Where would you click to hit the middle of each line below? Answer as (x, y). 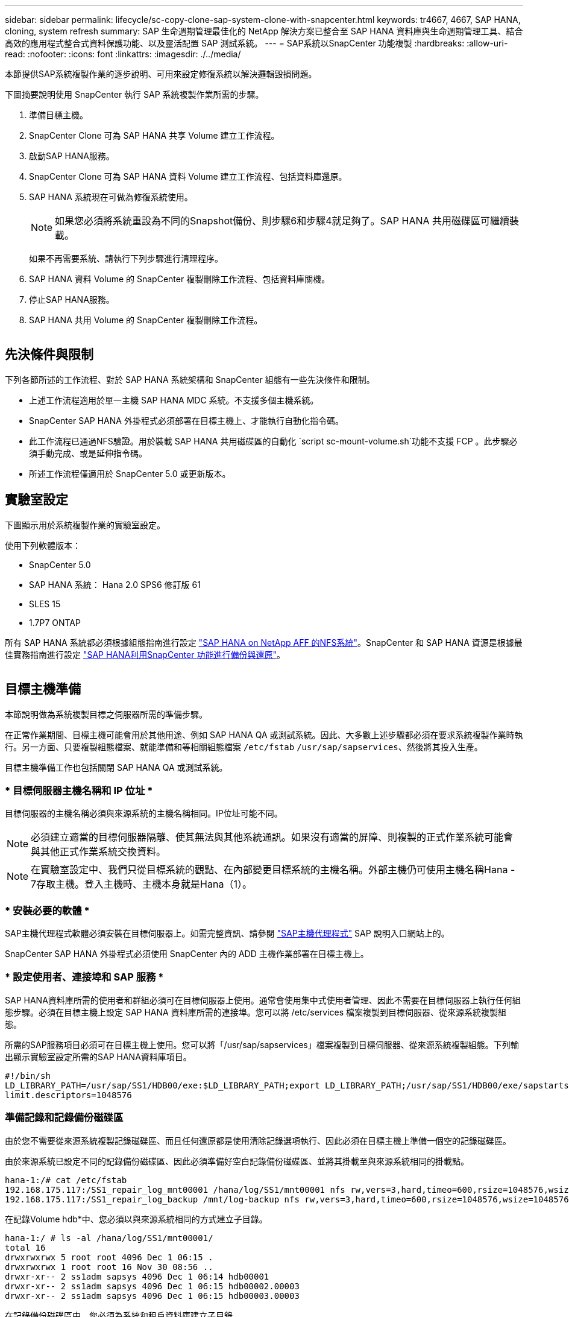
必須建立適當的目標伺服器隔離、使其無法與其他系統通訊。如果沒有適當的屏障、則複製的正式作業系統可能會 (272, 837)
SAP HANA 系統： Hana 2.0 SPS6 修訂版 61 (115, 584)
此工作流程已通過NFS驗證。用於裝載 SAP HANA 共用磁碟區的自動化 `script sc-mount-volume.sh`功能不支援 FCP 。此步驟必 (273, 441)
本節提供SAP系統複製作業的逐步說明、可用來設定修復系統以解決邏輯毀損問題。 (161, 74)
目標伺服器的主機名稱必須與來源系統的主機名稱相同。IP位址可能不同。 (144, 813)
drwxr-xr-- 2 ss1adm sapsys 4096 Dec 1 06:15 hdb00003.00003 (152, 1296)
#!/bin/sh (28, 1075)
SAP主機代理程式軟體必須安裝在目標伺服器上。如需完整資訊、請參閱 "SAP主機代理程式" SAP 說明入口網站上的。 (227, 933)
